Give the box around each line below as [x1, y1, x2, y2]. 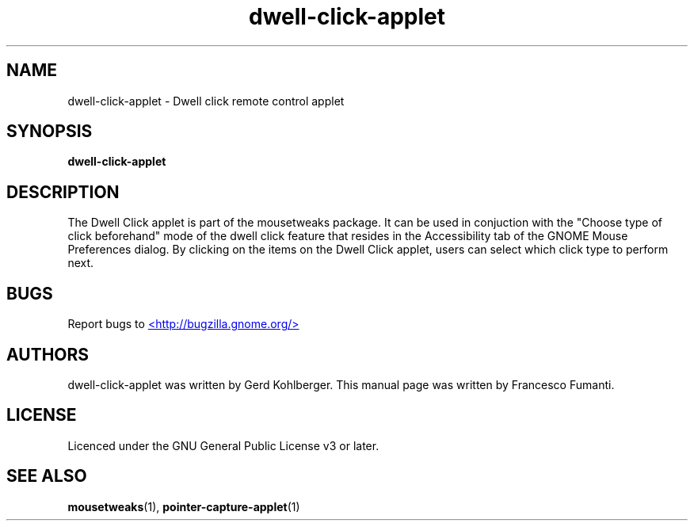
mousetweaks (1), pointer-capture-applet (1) [67, 499, 300, 514]
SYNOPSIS [6, 121, 93, 142]
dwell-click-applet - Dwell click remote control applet [67, 94, 345, 108]
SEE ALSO [6, 466, 87, 487]
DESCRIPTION [6, 181, 120, 202]
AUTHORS [6, 344, 90, 365]
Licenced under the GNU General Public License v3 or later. [67, 438, 379, 453]
